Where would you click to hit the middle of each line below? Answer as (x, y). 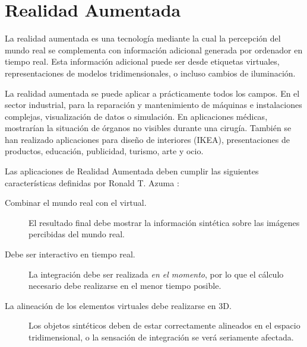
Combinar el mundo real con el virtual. (76, 203)
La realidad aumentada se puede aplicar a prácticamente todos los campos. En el (152, 93)
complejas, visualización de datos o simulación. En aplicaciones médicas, (136, 116)
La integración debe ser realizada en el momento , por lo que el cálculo (156, 274)
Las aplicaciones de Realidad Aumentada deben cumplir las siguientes (132, 171)
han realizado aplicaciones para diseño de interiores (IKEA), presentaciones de (147, 139)
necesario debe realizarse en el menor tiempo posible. (125, 286)
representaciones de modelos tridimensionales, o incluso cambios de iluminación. (150, 73)
